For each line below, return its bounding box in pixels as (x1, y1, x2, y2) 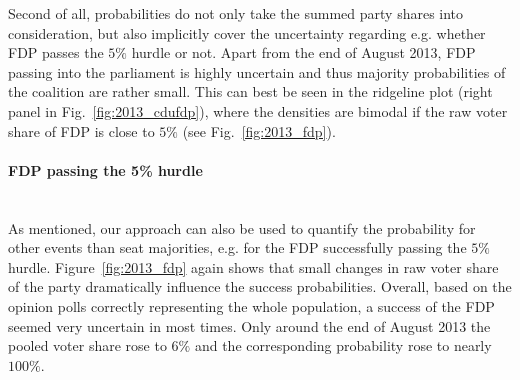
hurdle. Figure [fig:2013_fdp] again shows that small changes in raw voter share (8, 256, 499, 277)
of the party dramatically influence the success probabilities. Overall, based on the (8, 276, 512, 297)
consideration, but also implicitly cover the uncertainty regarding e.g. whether (8, 22, 486, 43)
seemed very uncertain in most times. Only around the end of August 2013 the (8, 315, 491, 336)
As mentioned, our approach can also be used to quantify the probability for (8, 217, 476, 238)
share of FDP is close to (8, 120, 155, 141)
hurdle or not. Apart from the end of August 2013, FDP (131, 42, 476, 63)
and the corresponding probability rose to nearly (194, 335, 492, 356)
